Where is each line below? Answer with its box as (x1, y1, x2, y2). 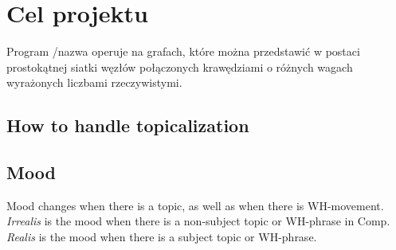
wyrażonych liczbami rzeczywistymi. (6, 74, 182, 91)
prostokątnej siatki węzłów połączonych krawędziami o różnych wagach (6, 58, 353, 75)
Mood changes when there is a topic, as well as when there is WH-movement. (6, 197, 384, 213)
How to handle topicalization (6, 113, 249, 138)
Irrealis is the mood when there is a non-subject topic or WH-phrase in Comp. (6, 213, 390, 229)
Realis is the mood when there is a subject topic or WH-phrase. (6, 229, 317, 245)
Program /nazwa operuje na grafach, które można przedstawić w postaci (6, 43, 360, 60)
